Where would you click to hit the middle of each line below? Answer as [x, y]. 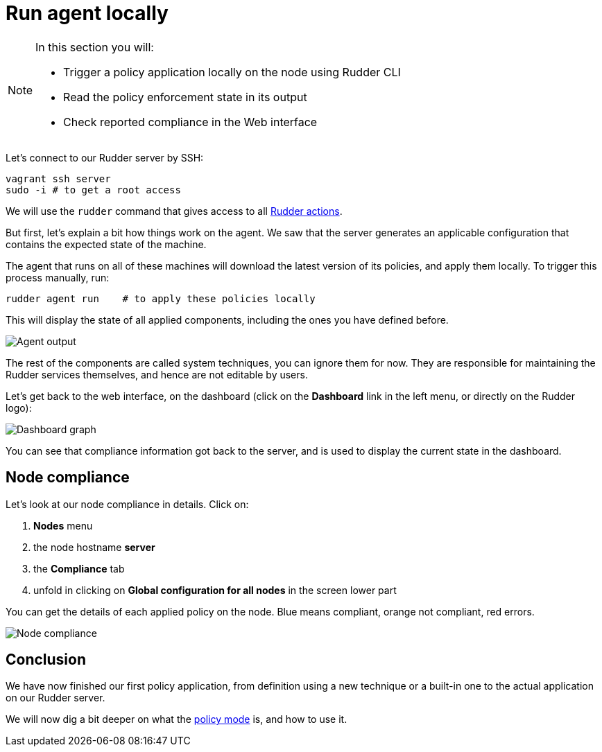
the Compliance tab [79, 568]
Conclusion [46, 660]
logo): [19, 408]
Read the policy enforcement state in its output [185, 97]
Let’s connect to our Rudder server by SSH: [105, 157]
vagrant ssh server [58, 178]
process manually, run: [58, 277]
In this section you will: [95, 47]
